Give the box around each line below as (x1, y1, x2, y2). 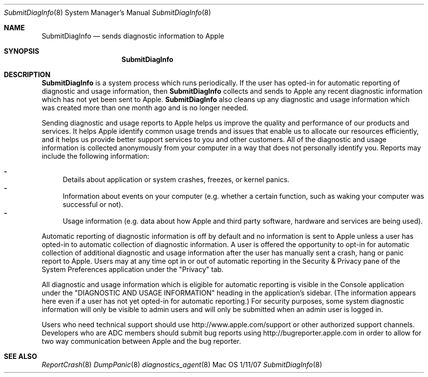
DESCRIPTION (4, 70, 51, 79)
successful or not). (63, 200, 123, 209)
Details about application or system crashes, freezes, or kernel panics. (63, 175, 290, 184)
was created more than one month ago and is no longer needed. (42, 104, 249, 112)
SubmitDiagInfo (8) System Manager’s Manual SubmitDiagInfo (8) (4, 8, 211, 17)
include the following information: (42, 152, 150, 160)
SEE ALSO (4, 352, 37, 360)
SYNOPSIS (4, 47, 40, 55)
